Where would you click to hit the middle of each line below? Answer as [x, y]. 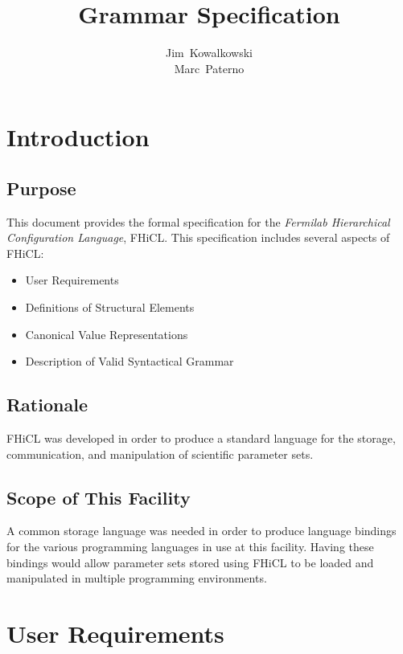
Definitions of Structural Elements [110, 307]
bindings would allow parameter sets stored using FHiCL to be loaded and [190, 562]
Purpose [41, 188]
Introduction [78, 137]
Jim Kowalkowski [209, 53]
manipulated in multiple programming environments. [137, 578]
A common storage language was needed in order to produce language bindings [201, 531]
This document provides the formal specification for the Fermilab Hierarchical [198, 221]
